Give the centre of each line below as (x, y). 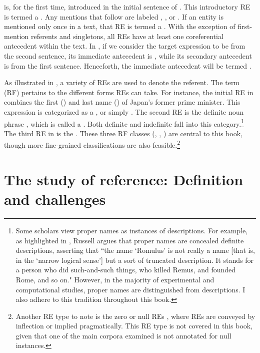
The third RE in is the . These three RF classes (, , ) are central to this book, (123, 133)
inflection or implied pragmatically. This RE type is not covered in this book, (134, 326)
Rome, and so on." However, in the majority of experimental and (115, 279)
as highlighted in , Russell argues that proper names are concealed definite (130, 240)
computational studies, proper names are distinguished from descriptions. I (130, 289)
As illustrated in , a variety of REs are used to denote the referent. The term (122, 82)
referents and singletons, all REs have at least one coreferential (127, 36)
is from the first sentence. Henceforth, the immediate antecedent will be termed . (128, 65)
